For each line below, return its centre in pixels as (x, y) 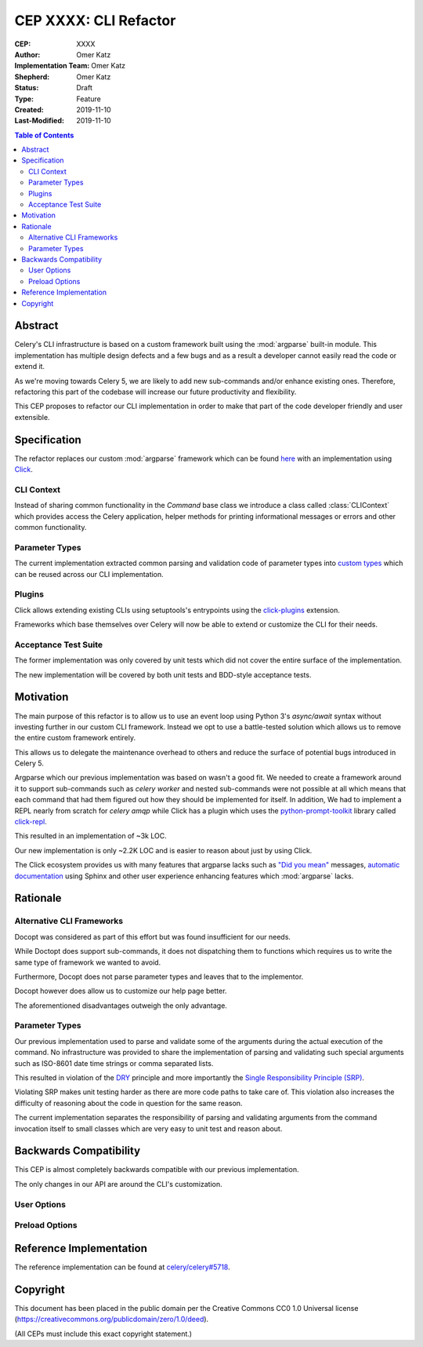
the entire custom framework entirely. (75, 738)
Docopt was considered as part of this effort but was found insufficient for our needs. (153, 936)
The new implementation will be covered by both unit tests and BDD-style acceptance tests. (163, 674)
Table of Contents (44, 135)
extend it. (30, 367)
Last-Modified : (39, 121)
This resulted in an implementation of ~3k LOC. (91, 836)
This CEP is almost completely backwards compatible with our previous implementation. (157, 1170)
